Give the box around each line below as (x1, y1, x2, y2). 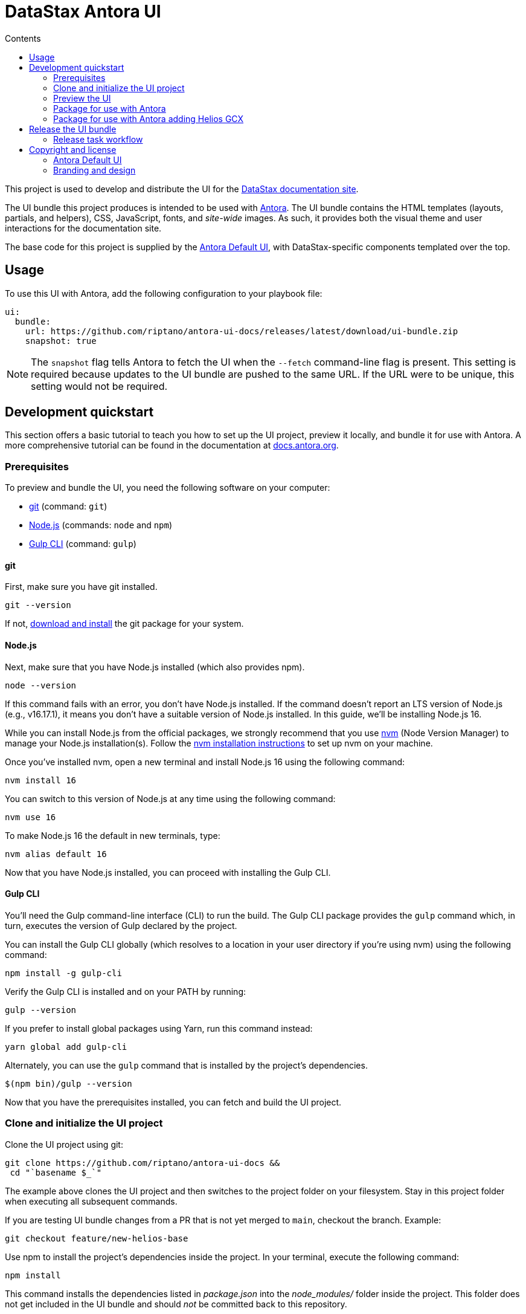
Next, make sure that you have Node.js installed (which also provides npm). (5, 661, 305, 672)
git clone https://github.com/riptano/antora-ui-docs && (5, 1157, 280, 1168)
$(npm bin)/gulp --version (5, 1078, 132, 1089)
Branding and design (53, 164, 136, 175)
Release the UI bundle (29, 123, 117, 134)
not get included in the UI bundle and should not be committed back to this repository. (5, 1298, 347, 1309)
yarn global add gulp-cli (5, 1041, 127, 1052)
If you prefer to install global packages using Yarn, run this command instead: (5, 1023, 313, 1034)
